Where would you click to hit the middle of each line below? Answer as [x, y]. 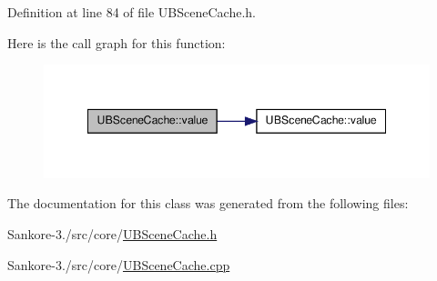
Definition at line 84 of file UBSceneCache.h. [132, 12]
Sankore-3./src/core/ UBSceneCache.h [112, 233]
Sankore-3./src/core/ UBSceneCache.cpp [119, 264]
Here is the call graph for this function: [117, 42]
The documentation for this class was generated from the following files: [208, 203]
